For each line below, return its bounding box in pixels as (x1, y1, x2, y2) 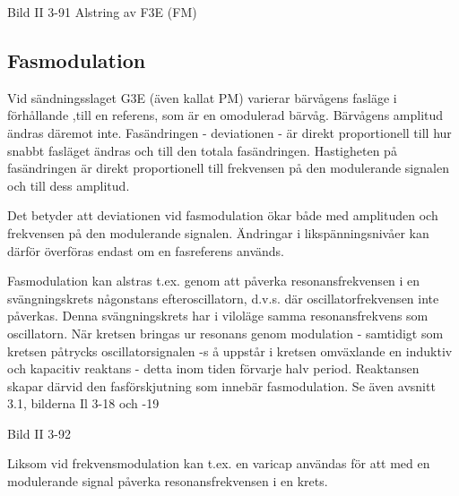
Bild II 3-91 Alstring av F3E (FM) (7, 3, 197, 21)
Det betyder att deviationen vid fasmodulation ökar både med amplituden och (7, 206, 438, 225)
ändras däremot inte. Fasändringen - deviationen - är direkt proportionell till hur (7, 123, 452, 141)
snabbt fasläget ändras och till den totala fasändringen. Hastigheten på (7, 141, 397, 159)
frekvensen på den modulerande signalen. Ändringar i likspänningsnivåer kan (7, 223, 429, 242)
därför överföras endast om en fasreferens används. (7, 241, 285, 260)
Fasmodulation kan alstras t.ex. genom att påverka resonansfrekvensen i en (7, 271, 420, 290)
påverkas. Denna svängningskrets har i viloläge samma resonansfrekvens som (7, 306, 429, 325)
